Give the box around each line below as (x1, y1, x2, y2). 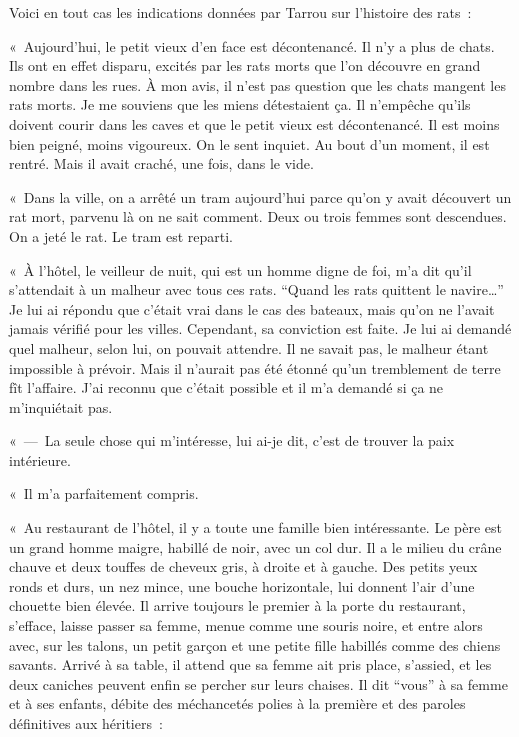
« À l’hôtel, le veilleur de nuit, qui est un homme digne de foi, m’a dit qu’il (9, 259, 472, 280)
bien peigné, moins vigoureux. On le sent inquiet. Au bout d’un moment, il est (9, 133, 490, 154)
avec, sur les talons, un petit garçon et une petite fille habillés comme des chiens (9, 634, 501, 655)
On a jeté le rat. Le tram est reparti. (9, 225, 234, 246)
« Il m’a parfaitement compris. (9, 483, 199, 504)
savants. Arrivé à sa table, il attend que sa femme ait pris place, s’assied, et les (9, 654, 492, 675)
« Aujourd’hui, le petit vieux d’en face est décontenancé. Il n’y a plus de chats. (9, 35, 495, 56)
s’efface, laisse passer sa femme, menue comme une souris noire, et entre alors (9, 615, 483, 636)
